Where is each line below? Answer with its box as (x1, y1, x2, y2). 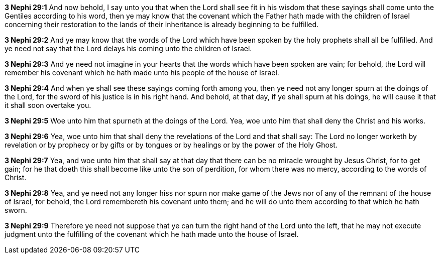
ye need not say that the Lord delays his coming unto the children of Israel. (5, 44, 252, 53)
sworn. (5, 206, 27, 214)
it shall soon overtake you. (5, 101, 91, 109)
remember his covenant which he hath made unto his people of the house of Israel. (5, 68, 279, 77)
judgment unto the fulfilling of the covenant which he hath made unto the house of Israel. (5, 230, 299, 238)
